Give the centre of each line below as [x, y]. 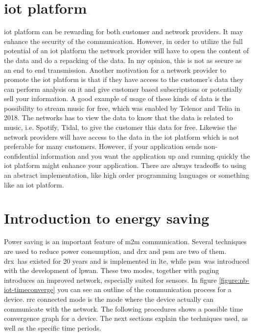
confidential [21, 156]
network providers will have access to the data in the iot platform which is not [122, 136]
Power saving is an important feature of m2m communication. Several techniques [126, 241]
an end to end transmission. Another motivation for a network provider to [115, 70]
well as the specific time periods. [53, 327]
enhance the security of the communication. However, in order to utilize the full [123, 41]
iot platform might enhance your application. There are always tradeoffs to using [125, 165]
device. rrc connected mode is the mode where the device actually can [109, 299]
